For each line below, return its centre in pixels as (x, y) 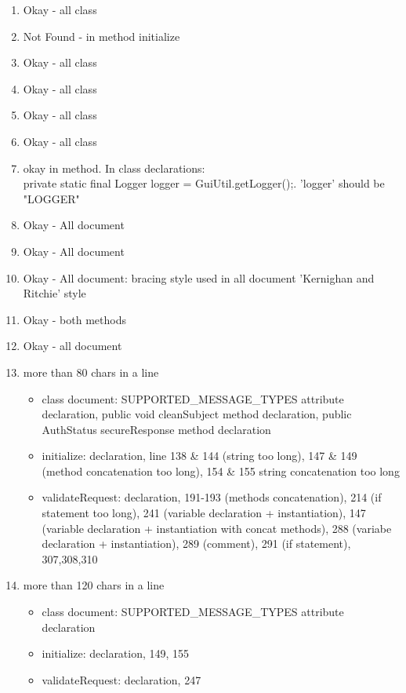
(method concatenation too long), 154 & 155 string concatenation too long (221, 471)
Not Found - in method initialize (101, 36)
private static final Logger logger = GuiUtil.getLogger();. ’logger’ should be (204, 183)
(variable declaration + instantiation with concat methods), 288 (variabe (217, 528)
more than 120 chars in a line (94, 585)
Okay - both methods (74, 319)
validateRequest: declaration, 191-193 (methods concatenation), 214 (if (212, 497)
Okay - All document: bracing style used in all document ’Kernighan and (199, 277)
